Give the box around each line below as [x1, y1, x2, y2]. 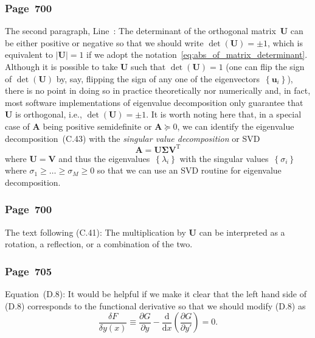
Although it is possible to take [5, 60, 118, 72]
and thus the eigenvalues [58, 152, 150, 164]
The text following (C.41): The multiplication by [5, 225, 186, 238]
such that [131, 60, 166, 72]
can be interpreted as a [199, 225, 285, 238]
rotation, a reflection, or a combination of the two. [5, 238, 193, 250]
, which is [267, 36, 303, 49]
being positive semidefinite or [43, 119, 152, 132]
